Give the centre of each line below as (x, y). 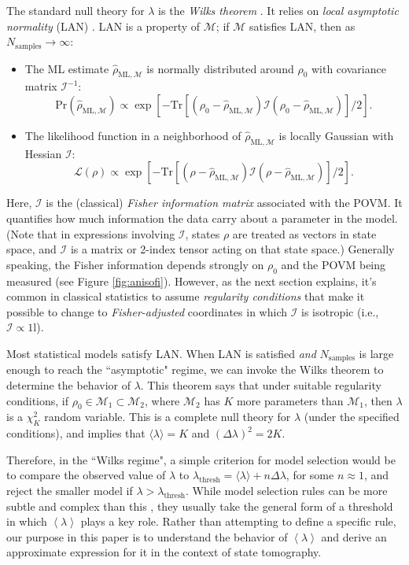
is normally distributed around (220, 68)
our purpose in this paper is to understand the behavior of (147, 536)
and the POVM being (333, 264)
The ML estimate (67, 68)
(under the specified (352, 417)
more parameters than (290, 400)
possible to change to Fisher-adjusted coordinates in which (147, 311)
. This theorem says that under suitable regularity (261, 385)
